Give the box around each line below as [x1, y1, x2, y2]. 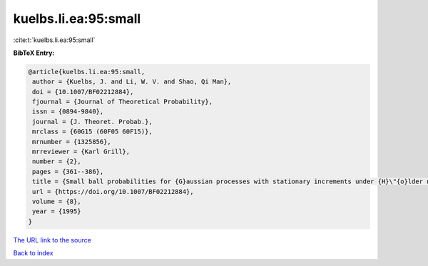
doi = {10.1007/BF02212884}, [32, 88, 134, 96]
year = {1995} [32, 208, 81, 215]
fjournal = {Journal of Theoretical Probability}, [32, 98, 213, 106]
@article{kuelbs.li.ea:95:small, [28, 68, 146, 76]
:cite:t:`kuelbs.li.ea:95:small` [13, 36, 96, 44]
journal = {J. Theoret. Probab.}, [32, 118, 153, 126]
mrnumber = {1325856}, [32, 138, 112, 145]
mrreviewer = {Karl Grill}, [32, 148, 131, 156]
